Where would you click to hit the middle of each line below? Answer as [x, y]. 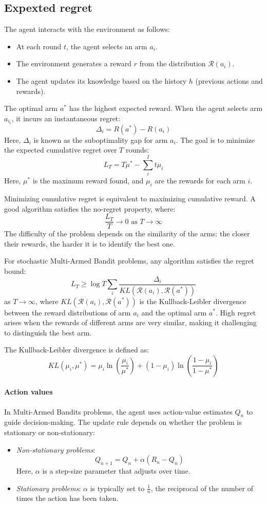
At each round [39, 46]
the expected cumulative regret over [61, 150]
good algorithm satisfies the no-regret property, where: [90, 208]
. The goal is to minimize [215, 139]
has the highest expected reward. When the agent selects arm [166, 108]
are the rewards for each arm [200, 181]
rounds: [137, 150]
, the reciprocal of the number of [202, 488]
